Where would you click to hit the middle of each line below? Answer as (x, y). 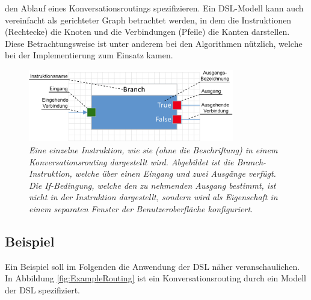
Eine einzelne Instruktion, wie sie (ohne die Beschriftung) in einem (153, 149)
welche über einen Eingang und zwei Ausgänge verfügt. (175, 173)
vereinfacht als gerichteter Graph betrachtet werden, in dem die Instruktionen (148, 20)
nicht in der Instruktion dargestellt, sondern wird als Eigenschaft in (153, 197)
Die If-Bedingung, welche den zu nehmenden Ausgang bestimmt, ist (152, 185)
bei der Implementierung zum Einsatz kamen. (89, 55)
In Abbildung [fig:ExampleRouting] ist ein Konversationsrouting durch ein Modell (155, 278)
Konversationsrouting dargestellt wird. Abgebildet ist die (131, 161)
